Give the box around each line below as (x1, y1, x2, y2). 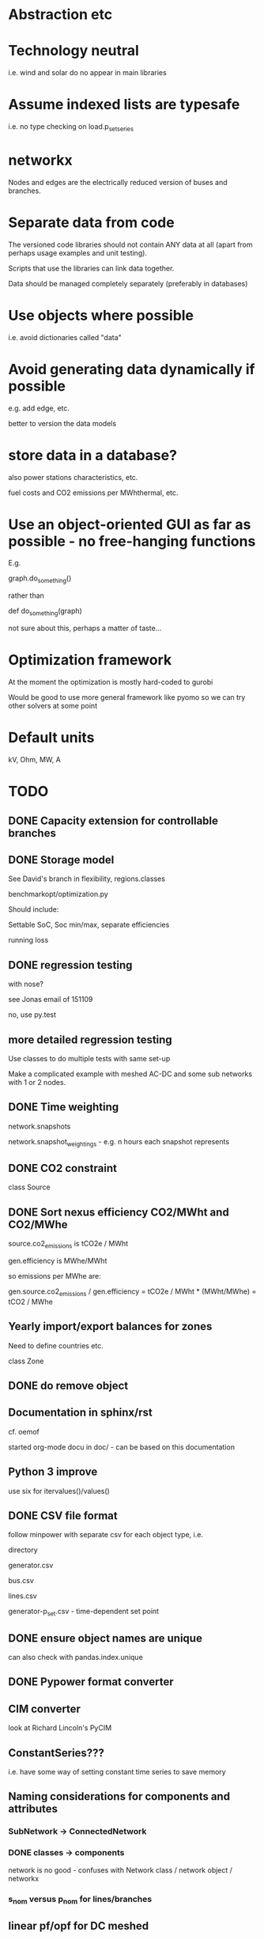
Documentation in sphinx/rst (8, 1406, 153, 1419)
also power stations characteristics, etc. (8, 472, 138, 482)
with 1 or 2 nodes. (8, 1077, 66, 1087)
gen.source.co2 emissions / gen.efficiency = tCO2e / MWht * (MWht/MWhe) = (8, 1287, 257, 1298)
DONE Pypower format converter (8, 1675, 174, 1689)
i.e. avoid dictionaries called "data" (8, 332, 123, 342)
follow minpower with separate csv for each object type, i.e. (8, 1530, 204, 1540)
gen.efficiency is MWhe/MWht (8, 1256, 107, 1265)
